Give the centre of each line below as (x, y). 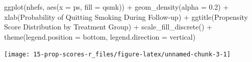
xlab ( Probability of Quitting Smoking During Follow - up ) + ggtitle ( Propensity (126, 17)
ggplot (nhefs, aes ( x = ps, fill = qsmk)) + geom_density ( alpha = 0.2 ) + (117, 7)
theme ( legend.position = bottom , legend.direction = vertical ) (100, 36)
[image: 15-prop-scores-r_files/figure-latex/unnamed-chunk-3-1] (117, 55)
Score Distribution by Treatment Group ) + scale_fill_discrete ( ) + (108, 27)
